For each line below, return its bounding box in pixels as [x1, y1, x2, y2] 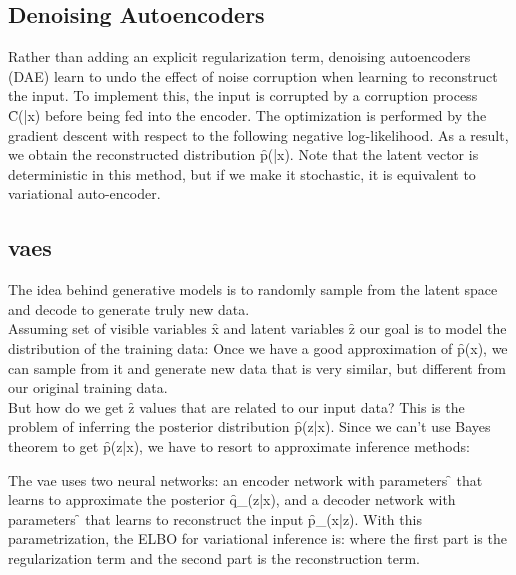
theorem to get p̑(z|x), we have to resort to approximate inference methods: [8, 435, 470, 456]
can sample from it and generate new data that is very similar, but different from [8, 357, 506, 378]
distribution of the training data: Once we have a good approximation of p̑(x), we [8, 337, 508, 358]
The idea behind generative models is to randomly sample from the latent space [8, 279, 498, 300]
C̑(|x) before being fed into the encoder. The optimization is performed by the [8, 104, 487, 125]
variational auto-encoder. [8, 183, 161, 204]
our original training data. [8, 377, 168, 398]
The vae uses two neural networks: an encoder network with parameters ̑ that [8, 469, 483, 490]
